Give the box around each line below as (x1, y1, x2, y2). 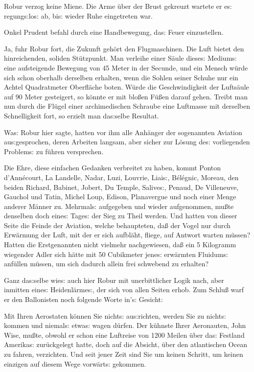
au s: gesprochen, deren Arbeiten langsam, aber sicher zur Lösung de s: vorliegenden (4, 137, 250, 147)
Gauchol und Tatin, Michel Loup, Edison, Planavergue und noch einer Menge (4, 191, 236, 202)
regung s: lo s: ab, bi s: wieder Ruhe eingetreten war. (4, 10, 153, 21)
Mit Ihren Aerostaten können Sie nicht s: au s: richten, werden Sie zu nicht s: (4, 310, 226, 321)
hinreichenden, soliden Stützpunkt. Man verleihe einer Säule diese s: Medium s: (4, 53, 237, 63)
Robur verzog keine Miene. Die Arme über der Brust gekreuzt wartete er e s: (4, 1, 232, 11)
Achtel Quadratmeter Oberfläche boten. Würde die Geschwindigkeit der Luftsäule (4, 82, 249, 92)
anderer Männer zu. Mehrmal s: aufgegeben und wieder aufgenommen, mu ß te (4, 201, 234, 211)
